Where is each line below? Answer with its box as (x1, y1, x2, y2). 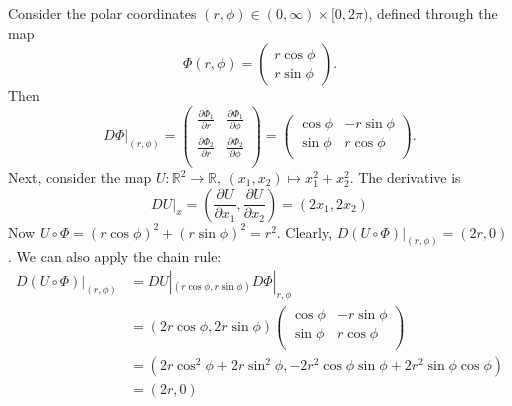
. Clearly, (276, 221, 333, 242)
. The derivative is (349, 167, 461, 187)
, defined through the (368, 3, 498, 23)
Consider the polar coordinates (8, 3, 197, 23)
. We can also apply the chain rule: (8, 246, 222, 267)
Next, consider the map (8, 167, 152, 187)
